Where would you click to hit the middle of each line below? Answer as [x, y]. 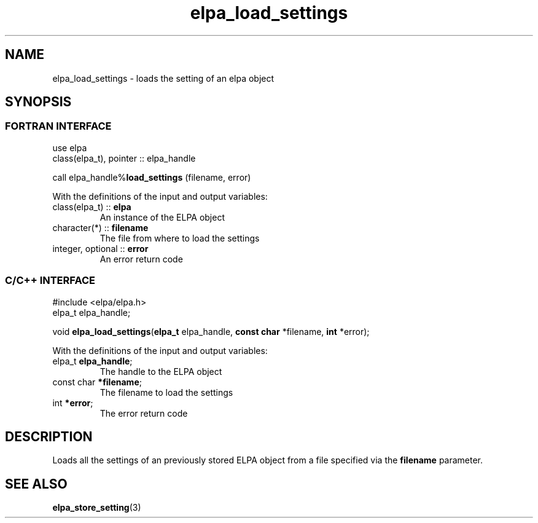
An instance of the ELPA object [162, 217]
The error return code [144, 413]
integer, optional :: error [100, 248]
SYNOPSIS [38, 102]
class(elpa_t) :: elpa [92, 206]
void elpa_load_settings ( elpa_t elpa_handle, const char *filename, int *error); [211, 331]
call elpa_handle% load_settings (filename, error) [152, 177]
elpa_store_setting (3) [97, 508]
